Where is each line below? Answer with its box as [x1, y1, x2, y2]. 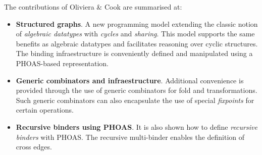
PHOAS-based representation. [16, 58, 109, 68]
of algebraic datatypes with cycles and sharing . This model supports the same [16, 28, 255, 39]
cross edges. [16, 141, 52, 152]
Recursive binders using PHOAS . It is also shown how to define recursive [16, 121, 257, 132]
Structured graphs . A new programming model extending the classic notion [16, 18, 258, 29]
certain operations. [16, 105, 74, 115]
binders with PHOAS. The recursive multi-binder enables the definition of [16, 131, 245, 142]
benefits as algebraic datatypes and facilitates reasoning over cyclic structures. [16, 38, 258, 48]
